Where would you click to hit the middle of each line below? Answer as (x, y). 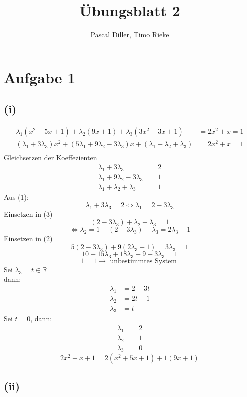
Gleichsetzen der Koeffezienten (51, 157)
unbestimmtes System (143, 261)
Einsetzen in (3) (28, 214)
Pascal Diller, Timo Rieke (130, 34)
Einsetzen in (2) (28, 239)
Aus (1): (16, 197)
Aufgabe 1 (40, 77)
